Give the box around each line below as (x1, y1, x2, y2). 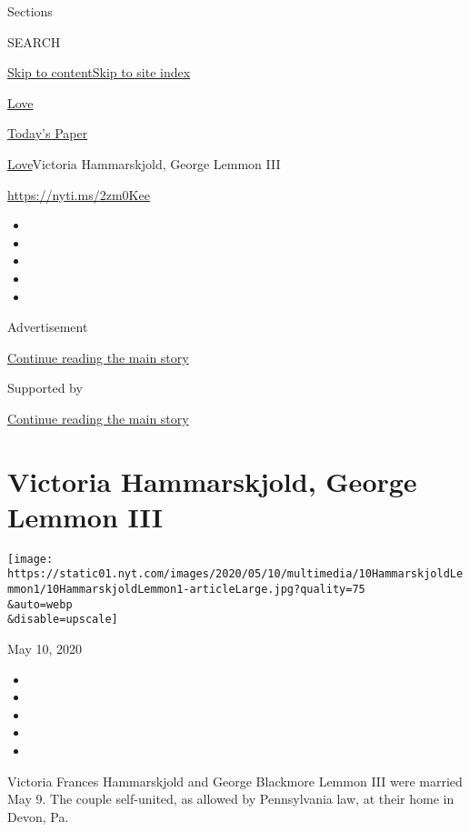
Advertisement (7, 317, 88, 336)
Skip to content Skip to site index (7, 63, 191, 82)
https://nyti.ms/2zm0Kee (7, 185, 150, 204)
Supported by (7, 378, 83, 397)
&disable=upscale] (7, 613, 118, 627)
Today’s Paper (7, 124, 88, 143)
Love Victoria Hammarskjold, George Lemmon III (7, 154, 281, 173)
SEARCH (7, 32, 61, 51)
